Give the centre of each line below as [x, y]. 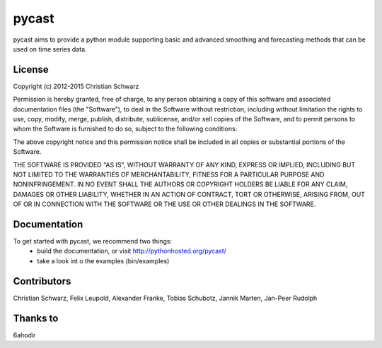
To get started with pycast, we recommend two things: [93, 241]
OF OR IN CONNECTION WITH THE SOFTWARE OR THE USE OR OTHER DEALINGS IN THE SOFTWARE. [164, 204]
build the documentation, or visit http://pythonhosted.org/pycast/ [132, 251]
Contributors [42, 281]
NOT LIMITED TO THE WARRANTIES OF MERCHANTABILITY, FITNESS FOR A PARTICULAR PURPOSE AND [169, 174]
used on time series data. [50, 49]
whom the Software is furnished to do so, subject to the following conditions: [125, 129]
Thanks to [36, 318]
